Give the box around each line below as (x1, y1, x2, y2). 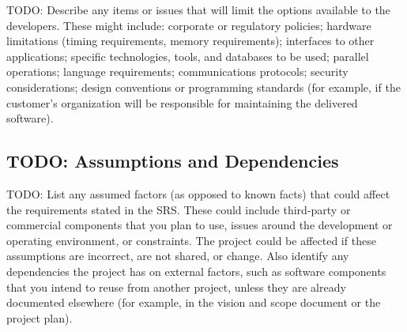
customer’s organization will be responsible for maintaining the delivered (6, 94, 358, 111)
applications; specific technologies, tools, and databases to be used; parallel (6, 47, 369, 64)
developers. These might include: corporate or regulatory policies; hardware (6, 17, 371, 33)
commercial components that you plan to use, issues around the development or (6, 217, 393, 233)
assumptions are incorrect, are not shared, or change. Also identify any (6, 247, 349, 264)
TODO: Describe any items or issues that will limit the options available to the (6, 2, 390, 17)
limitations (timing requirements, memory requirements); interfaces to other (6, 32, 375, 49)
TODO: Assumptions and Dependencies (6, 149, 339, 173)
